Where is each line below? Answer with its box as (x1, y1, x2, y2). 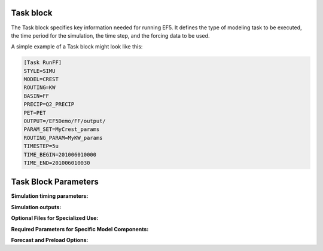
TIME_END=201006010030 (23, 159, 90, 166)
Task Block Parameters (11, 177, 99, 187)
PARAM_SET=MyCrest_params (23, 126, 100, 133)
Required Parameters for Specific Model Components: (11, 225, 149, 232)
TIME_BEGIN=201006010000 (23, 151, 97, 158)
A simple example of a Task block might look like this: (11, 43, 143, 50)
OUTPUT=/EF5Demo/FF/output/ (23, 118, 106, 125)
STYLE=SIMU (23, 68, 56, 74)
